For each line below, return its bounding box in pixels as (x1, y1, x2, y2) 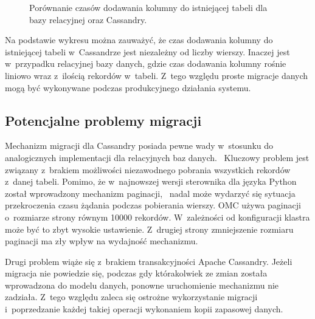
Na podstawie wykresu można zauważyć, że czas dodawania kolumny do (5, 33, 273, 46)
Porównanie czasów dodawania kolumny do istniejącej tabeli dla (29, 1, 268, 13)
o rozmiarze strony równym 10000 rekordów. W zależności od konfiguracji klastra (5, 210, 310, 223)
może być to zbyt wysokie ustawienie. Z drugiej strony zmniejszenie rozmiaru (5, 222, 294, 235)
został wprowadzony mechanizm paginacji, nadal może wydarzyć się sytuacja (5, 187, 296, 199)
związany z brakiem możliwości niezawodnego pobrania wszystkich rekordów (5, 163, 291, 176)
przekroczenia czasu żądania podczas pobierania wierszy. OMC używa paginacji (5, 199, 301, 211)
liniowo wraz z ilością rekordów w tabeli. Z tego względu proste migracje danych (5, 69, 308, 81)
